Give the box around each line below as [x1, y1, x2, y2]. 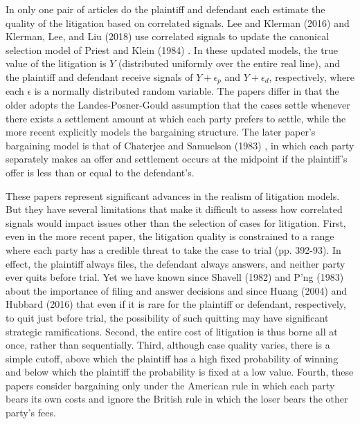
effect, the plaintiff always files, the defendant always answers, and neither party [6, 256, 345, 270]
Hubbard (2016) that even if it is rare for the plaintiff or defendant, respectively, [6, 297, 346, 311]
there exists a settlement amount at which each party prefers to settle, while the [6, 111, 346, 125]
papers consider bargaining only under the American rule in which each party [6, 378, 335, 392]
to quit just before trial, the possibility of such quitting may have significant [6, 310, 329, 324]
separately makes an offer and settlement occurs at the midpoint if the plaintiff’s [6, 151, 348, 166]
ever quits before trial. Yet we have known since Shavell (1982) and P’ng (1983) [6, 270, 344, 284]
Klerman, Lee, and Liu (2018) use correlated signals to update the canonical [6, 29, 330, 44]
